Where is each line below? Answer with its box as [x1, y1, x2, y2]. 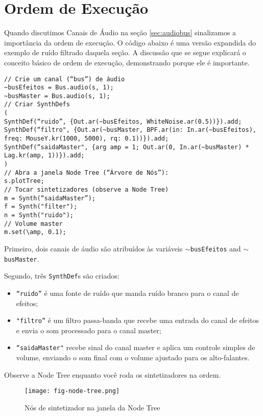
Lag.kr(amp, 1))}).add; [4, 152, 85, 159]
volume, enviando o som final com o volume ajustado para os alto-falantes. [16, 352, 250, 363]
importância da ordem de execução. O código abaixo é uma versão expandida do [4, 37, 256, 48]
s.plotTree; [4, 177, 44, 185]
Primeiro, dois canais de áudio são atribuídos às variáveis [4, 243, 183, 253]
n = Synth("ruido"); [4, 212, 74, 219]
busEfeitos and [190, 243, 241, 253]
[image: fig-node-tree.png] [25, 387, 120, 395]
